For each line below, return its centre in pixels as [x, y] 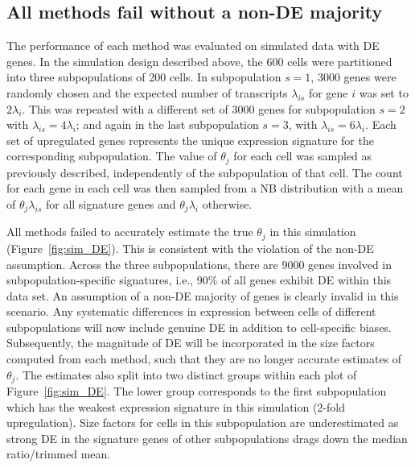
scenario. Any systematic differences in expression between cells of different [191, 311]
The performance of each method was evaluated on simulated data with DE [193, 46]
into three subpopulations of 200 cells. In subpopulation [144, 77]
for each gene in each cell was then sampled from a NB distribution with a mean [205, 188]
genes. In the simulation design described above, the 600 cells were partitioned [199, 61]
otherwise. [227, 204]
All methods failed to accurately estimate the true [130, 232]
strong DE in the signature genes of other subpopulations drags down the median [207, 438]
